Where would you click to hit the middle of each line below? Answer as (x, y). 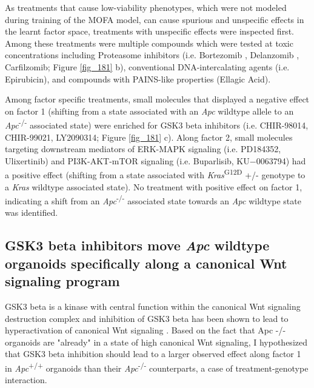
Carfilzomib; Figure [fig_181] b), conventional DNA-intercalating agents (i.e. (147, 66)
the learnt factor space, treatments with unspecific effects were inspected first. (149, 31)
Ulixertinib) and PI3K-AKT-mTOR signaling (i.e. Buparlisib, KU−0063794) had (155, 160)
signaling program (62, 281)
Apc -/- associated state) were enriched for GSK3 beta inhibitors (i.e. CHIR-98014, (157, 124)
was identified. (32, 212)
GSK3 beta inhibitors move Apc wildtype (137, 245)
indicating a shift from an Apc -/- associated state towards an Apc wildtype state (153, 200)
